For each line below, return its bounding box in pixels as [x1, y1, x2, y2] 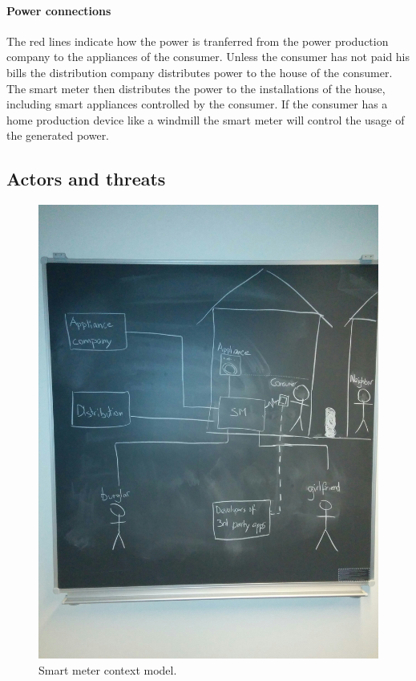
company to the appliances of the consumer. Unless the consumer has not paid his [6, 48, 410, 65]
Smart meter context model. [38, 662, 177, 679]
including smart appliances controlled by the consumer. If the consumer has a [6, 96, 388, 112]
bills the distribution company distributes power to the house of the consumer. [6, 63, 393, 80]
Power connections [6, 2, 111, 18]
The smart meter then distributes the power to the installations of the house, [6, 80, 386, 96]
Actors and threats [6, 166, 166, 191]
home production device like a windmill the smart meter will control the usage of [6, 111, 405, 128]
